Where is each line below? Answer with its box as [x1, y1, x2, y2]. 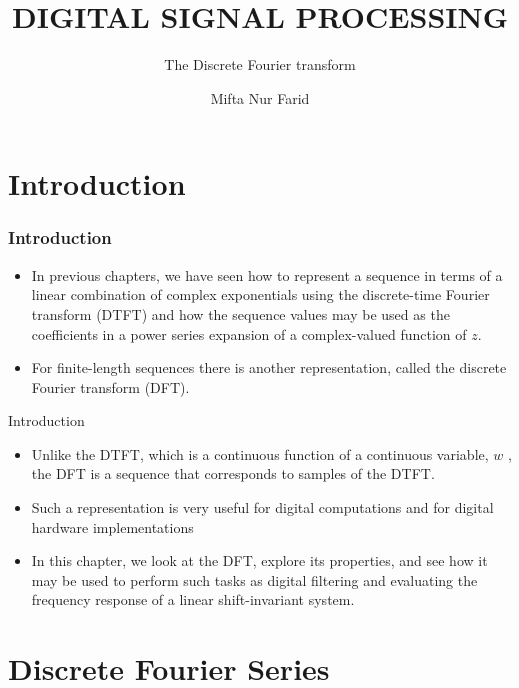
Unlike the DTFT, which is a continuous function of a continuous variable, [31, 443, 489, 464]
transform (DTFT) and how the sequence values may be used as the [31, 303, 450, 324]
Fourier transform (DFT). [31, 376, 190, 397]
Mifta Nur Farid [210, 87, 310, 108]
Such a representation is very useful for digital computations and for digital [31, 497, 494, 518]
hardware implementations [31, 516, 194, 537]
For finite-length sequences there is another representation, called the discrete [31, 357, 507, 378]
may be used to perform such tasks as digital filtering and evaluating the [31, 569, 478, 590]
